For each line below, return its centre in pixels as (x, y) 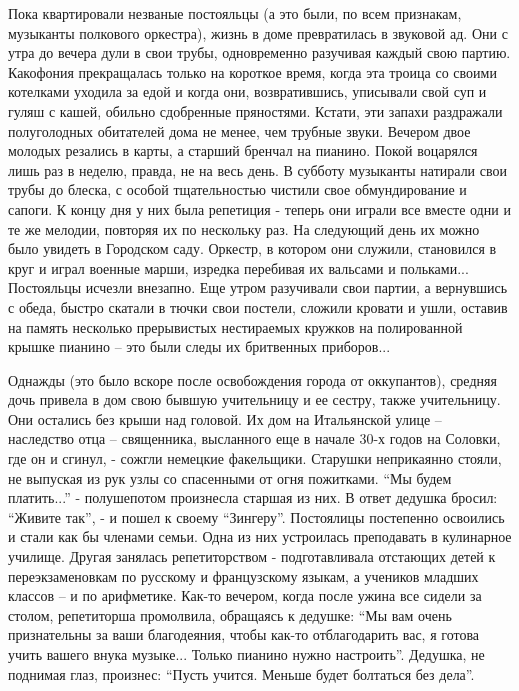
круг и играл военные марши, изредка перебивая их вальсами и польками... (238, 267)
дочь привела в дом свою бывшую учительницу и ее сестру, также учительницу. (254, 399)
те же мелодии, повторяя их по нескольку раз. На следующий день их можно (244, 228)
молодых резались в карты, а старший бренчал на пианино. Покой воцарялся (243, 150)
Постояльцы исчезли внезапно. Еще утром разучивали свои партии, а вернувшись (258, 287)
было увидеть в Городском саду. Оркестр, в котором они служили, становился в (252, 248)
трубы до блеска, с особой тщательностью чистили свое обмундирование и (237, 189)
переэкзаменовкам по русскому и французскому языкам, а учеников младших (243, 575)
